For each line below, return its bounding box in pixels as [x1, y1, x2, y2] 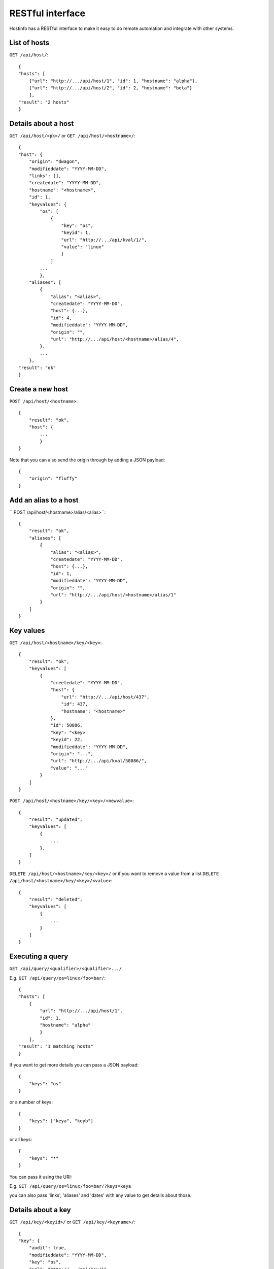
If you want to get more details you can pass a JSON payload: [9, 1061, 139, 1068]
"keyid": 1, [61, 230, 91, 236]
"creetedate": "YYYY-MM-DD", [50, 680, 123, 686]
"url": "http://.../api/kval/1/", [61, 237, 147, 243]
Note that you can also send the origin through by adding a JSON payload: [9, 457, 165, 463]
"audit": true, [28, 1245, 67, 1251]
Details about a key [9, 1206, 71, 1214]
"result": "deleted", [28, 896, 83, 902]
